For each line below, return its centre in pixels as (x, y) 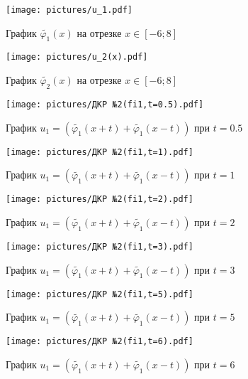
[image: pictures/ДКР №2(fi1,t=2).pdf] (100, 199)
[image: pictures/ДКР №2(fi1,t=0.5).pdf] (105, 104)
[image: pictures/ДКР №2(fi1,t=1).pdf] (100, 152)
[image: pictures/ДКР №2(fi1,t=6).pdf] (100, 342)
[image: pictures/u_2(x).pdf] (77, 57)
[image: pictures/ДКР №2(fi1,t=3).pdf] (100, 246)
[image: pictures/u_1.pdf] (69, 10)
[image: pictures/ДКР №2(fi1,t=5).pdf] (100, 294)
